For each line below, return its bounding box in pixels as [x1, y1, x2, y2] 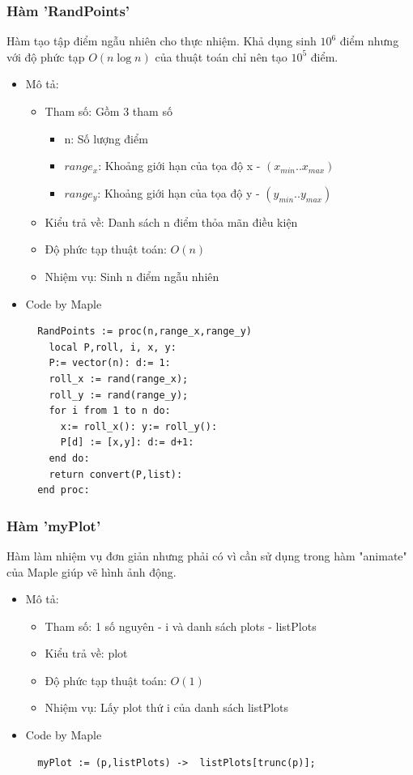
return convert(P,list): [49, 468, 183, 480]
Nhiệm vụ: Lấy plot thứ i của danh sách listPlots [45, 699, 289, 716]
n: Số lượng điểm [64, 130, 148, 147]
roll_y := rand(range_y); [49, 389, 189, 401]
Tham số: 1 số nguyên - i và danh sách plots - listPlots [45, 617, 317, 634]
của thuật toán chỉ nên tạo [155, 48, 287, 65]
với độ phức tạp [6, 48, 85, 65]
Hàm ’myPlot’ [6, 515, 101, 535]
